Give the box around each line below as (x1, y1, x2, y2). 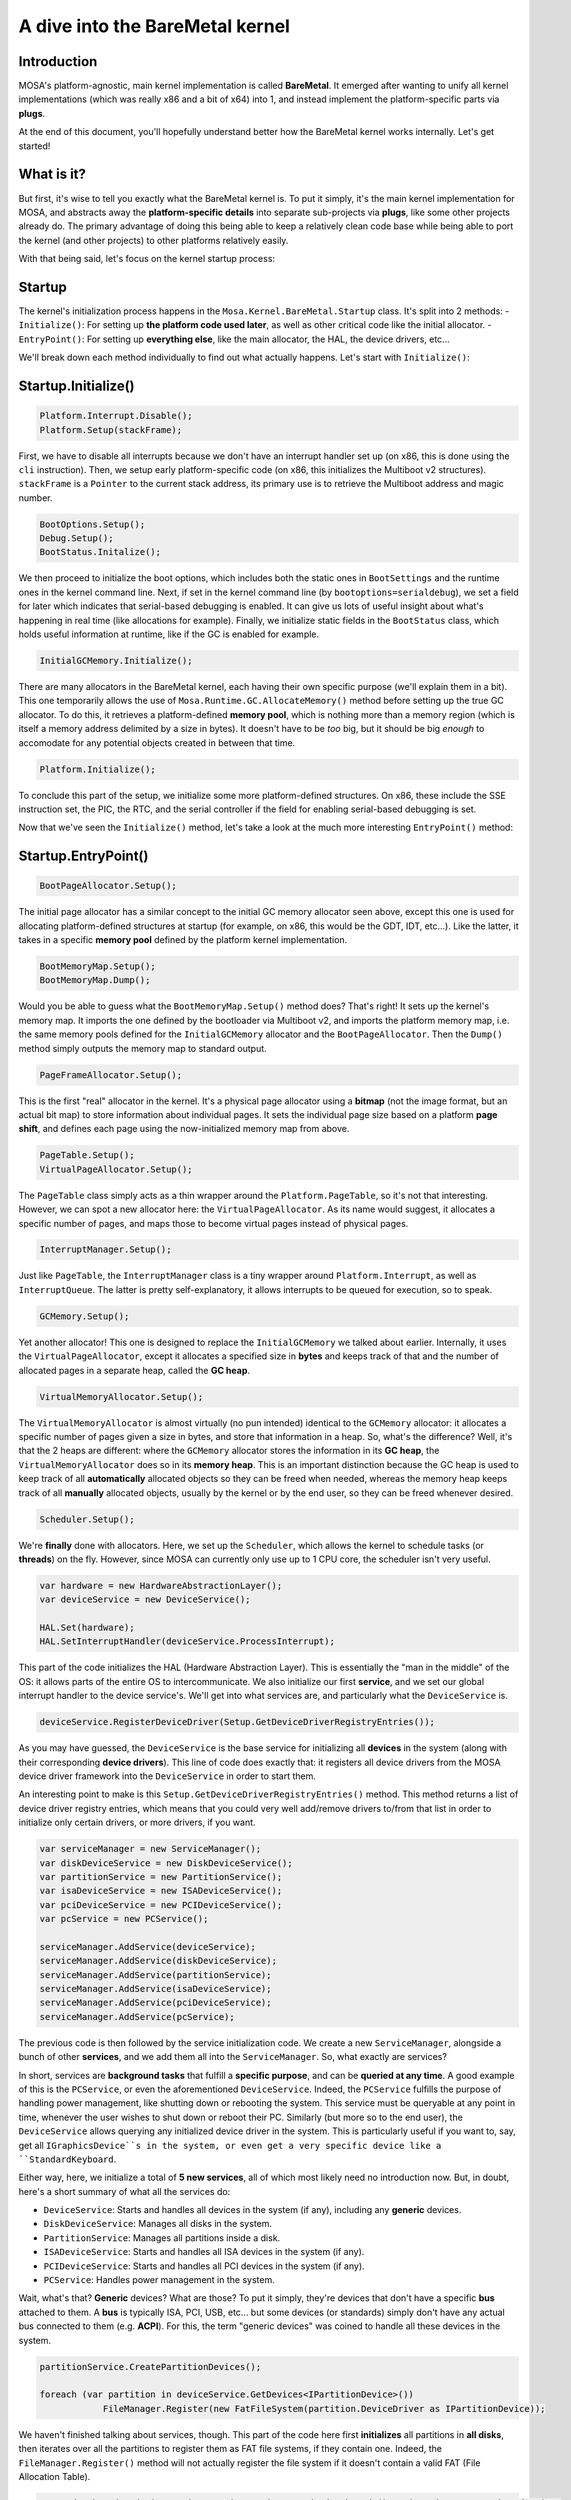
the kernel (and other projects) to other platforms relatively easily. (18, 234, 289, 246)
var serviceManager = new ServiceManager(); (39, 1843, 262, 1855)
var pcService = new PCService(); (39, 1913, 209, 1925)
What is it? (18, 166, 87, 183)
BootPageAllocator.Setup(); (39, 880, 177, 892)
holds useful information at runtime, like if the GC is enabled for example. (18, 628, 320, 640)
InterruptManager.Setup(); (39, 1244, 172, 1255)
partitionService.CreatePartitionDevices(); (39, 2361, 262, 2372)
